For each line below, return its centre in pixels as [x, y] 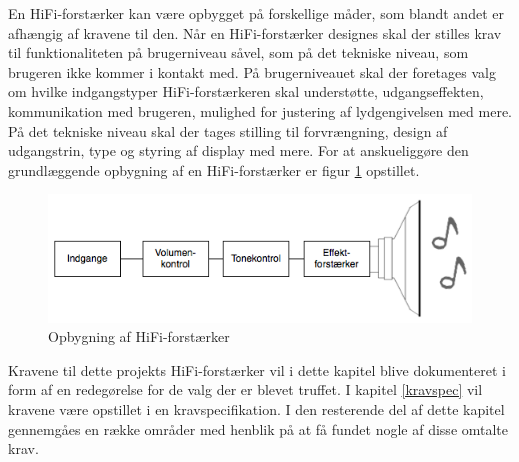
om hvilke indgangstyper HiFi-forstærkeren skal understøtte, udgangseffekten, [246, 91]
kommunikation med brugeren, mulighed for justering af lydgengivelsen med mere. [260, 110]
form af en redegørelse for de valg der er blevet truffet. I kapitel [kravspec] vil [245, 389]
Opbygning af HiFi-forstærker [139, 336]
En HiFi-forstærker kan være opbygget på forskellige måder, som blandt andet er [256, 13]
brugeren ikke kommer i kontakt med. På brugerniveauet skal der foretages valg [252, 71]
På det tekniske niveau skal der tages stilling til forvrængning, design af [228, 130]
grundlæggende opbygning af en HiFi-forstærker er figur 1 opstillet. [214, 169]
